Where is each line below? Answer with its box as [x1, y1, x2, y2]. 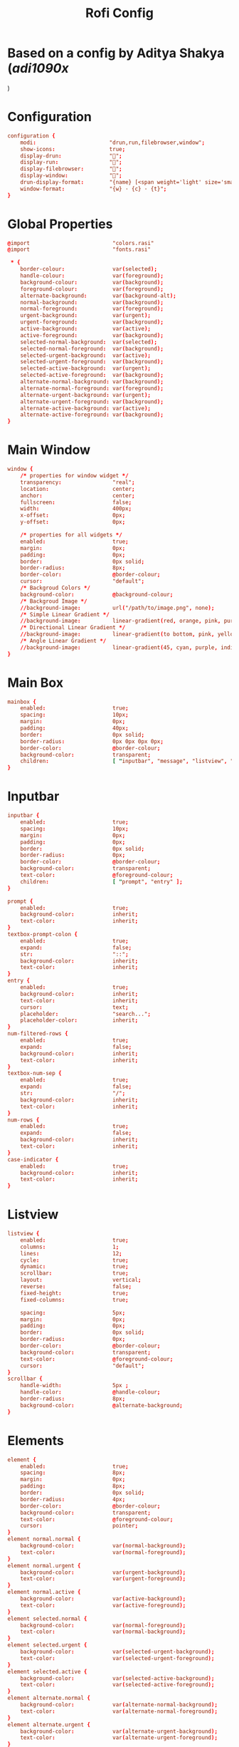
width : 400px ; [20, 505, 132, 512]
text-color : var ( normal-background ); [20, 1628, 186, 1636]
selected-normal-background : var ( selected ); [20, 338, 158, 346]
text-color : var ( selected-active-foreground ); [20, 1681, 215, 1689]
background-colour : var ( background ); [20, 279, 164, 286]
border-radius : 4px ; [20, 1495, 126, 1503]
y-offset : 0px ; [20, 519, 126, 526]
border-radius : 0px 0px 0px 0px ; [20, 737, 164, 745]
